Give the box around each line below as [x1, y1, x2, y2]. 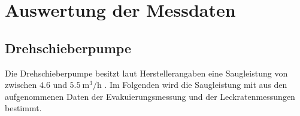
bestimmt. [5, 102, 42, 114]
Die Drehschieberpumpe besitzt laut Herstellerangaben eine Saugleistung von [5, 66, 288, 79]
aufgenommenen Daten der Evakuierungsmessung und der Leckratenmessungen [5, 90, 295, 102]
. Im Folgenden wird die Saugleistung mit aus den [104, 78, 287, 91]
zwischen [5, 78, 37, 91]
